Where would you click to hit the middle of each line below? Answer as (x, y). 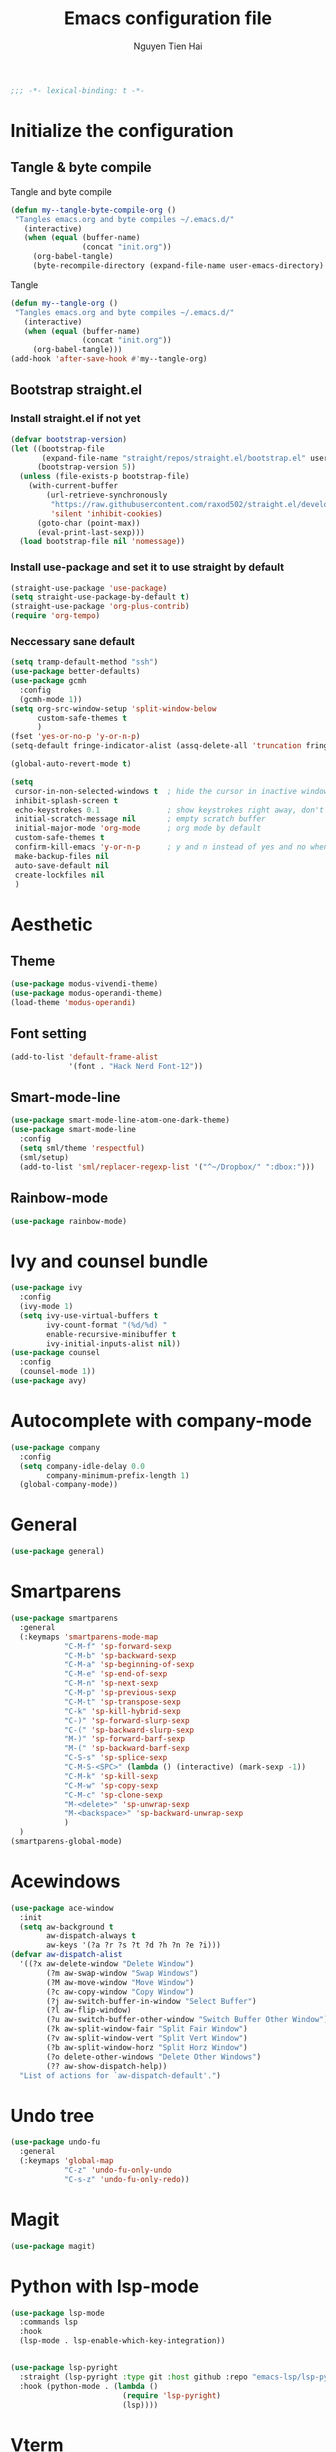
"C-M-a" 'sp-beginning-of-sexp (129, 1665)
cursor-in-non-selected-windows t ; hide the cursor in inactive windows (173, 791)
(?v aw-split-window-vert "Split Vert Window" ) (147, 2038)
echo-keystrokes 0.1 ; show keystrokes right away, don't (169, 810)
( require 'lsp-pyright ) (171, 2395)
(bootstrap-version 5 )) (86, 467)
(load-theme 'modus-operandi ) (73, 1003)
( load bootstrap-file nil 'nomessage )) (102, 542)
